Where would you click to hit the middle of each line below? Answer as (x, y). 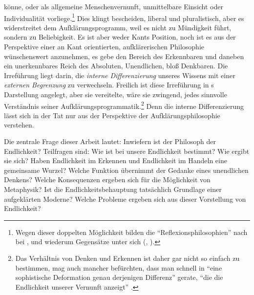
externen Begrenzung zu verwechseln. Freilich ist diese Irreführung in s (109, 85)
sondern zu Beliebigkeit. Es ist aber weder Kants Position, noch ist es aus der (120, 37)
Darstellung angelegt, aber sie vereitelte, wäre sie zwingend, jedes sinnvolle (116, 94)
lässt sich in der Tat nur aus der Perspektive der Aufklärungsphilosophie (112, 115)
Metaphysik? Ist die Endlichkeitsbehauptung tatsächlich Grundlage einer (113, 189)
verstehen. (19, 125)
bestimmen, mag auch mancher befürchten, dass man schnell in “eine (119, 267)
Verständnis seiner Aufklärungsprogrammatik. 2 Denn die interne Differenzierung (124, 105)
